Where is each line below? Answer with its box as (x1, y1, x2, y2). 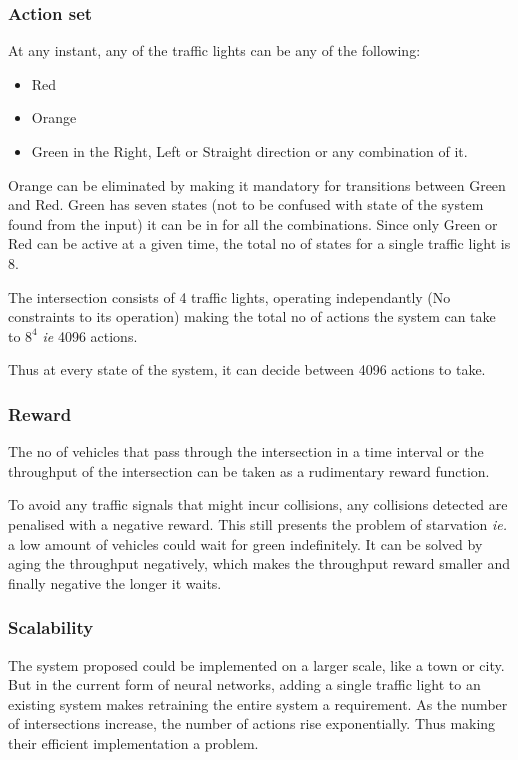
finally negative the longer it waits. (8, 572, 222, 593)
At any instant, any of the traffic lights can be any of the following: (8, 40, 421, 61)
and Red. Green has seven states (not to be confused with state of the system (8, 194, 484, 215)
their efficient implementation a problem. (8, 732, 259, 753)
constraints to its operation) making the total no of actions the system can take (8, 306, 496, 327)
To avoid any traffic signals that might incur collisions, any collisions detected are (8, 494, 508, 515)
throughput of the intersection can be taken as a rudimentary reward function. (8, 460, 490, 481)
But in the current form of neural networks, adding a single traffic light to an (8, 674, 481, 695)
